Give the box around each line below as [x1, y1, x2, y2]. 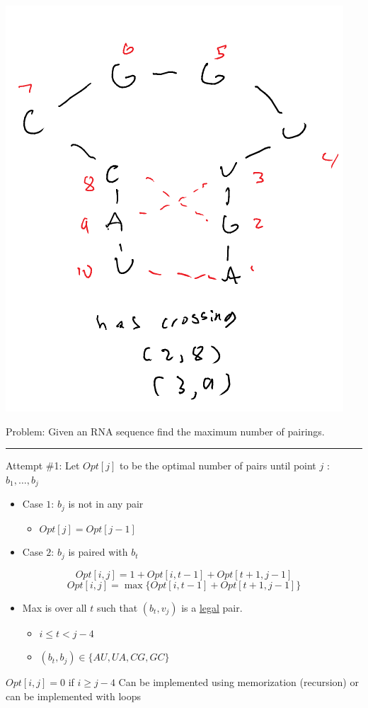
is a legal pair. [181, 600, 243, 615]
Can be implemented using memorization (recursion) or [118, 675, 359, 690]
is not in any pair [68, 496, 144, 511]
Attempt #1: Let [6, 458, 80, 473]
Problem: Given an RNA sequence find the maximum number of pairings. [6, 423, 325, 438]
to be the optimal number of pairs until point [119, 458, 316, 473]
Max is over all [22, 600, 87, 615]
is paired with [68, 544, 128, 559]
